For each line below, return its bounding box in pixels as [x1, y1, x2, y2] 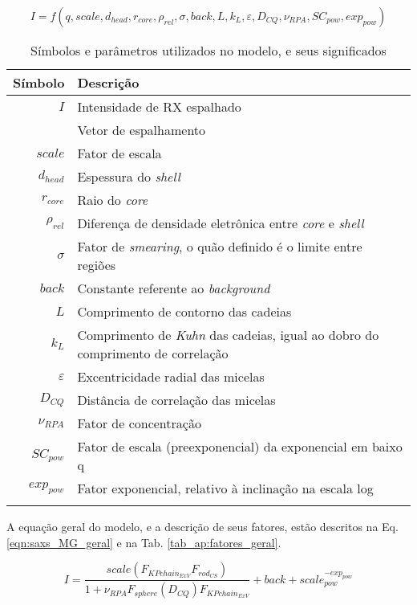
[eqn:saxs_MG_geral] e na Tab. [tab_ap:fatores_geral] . [6, 533, 281, 550]
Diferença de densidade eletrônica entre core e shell [77, 214, 364, 232]
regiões [77, 255, 116, 274]
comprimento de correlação [77, 344, 229, 362]
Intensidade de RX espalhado [77, 97, 241, 116]
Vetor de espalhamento [77, 121, 206, 139]
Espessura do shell [77, 167, 180, 186]
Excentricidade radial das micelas [77, 367, 265, 386]
